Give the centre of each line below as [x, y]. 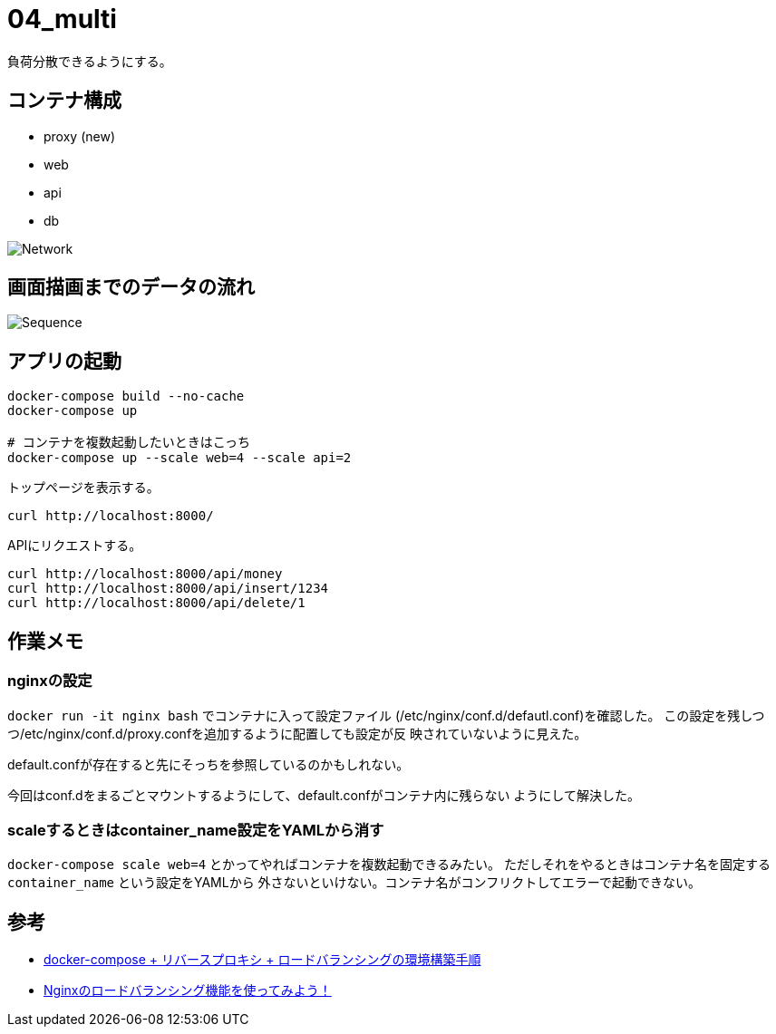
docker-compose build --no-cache [126, 396]
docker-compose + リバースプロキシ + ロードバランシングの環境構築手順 [262, 960]
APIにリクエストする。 [75, 546]
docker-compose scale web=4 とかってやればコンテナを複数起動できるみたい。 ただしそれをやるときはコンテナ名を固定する [389, 865]
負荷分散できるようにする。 [90, 61]
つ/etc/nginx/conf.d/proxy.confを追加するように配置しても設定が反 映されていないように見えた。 [297, 733]
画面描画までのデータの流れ [131, 287]
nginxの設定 [50, 681]
